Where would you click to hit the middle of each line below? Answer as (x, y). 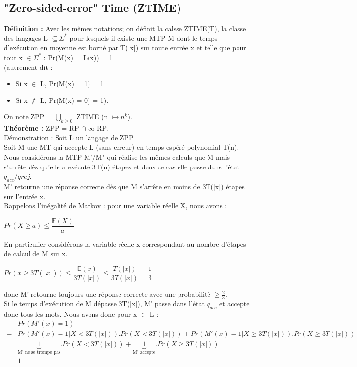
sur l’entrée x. (25, 196)
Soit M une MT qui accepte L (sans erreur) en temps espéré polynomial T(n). (121, 147)
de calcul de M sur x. (36, 253)
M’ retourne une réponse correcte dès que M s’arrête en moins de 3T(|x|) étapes (124, 186)
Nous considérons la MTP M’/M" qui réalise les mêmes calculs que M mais (117, 156)
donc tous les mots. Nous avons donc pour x (71, 314)
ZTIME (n (92, 117)
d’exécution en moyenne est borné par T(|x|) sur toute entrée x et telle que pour (125, 48)
